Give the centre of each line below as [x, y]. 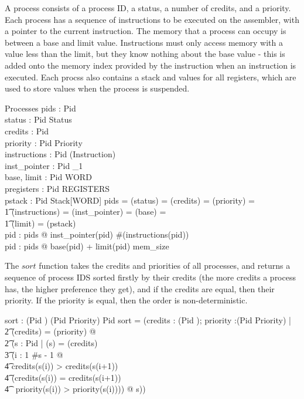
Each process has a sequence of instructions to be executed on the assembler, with [152, 19]
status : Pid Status [38, 119]
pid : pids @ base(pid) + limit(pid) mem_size [87, 246]
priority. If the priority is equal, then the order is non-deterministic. [126, 300]
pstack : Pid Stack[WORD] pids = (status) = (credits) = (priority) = [130, 200]
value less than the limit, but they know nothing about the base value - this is [145, 54]
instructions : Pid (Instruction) [60, 154]
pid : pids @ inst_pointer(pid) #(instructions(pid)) [97, 234]
